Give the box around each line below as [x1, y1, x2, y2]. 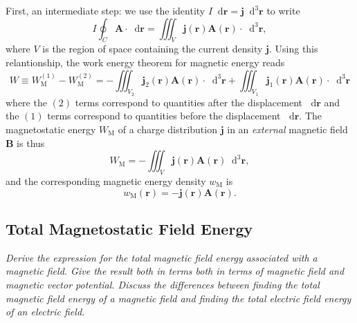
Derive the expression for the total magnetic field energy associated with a [6, 250, 318, 264]
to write [266, 3, 300, 17]
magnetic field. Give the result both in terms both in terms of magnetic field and [6, 264, 345, 278]
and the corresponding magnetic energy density [6, 173, 206, 188]
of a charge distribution [118, 121, 217, 136]
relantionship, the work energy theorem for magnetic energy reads [6, 55, 285, 69]
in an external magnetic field [227, 121, 348, 136]
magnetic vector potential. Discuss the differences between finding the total [6, 277, 320, 291]
